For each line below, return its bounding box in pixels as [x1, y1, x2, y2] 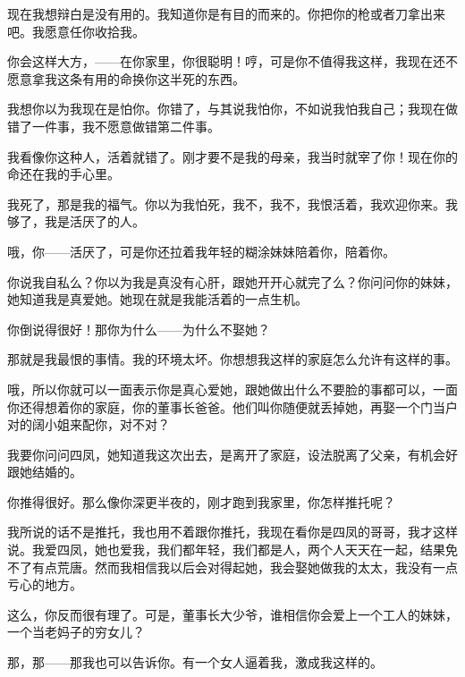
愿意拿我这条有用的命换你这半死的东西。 [7, 69, 245, 88]
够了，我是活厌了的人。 [7, 212, 145, 231]
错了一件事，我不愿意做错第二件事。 [7, 116, 220, 135]
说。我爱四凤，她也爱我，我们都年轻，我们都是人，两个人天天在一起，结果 [7, 540, 445, 559]
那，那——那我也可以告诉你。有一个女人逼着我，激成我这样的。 [7, 653, 383, 672]
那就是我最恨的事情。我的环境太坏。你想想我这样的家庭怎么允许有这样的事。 [7, 350, 458, 368]
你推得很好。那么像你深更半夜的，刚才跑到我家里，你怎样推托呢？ [7, 492, 395, 511]
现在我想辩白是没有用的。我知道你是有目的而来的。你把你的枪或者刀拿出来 [7, 4, 445, 22]
